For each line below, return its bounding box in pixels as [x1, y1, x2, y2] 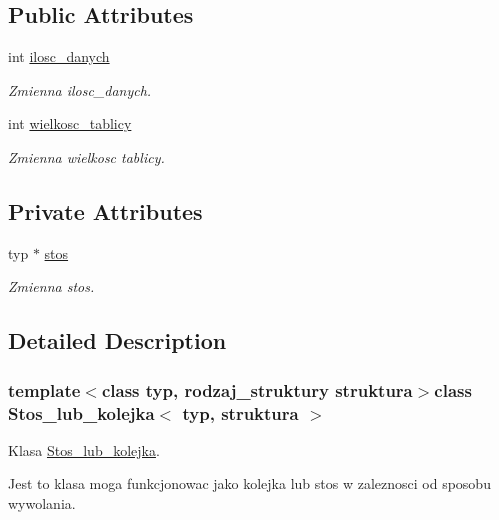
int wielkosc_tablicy [8, 113, 132, 134]
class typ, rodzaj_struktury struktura [101, 377, 413, 402]
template [8, 377, 81, 402]
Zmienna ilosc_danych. [8, 79, 152, 100]
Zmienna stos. [8, 276, 95, 297]
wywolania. [8, 493, 76, 514]
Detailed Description [8, 325, 227, 356]
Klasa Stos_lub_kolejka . [8, 439, 160, 460]
